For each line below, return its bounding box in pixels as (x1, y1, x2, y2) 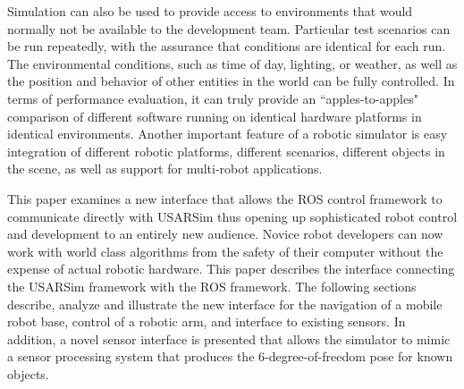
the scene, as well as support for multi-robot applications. (7, 159, 323, 178)
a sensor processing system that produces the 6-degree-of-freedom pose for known (7, 347, 453, 366)
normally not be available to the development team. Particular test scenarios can (7, 19, 451, 38)
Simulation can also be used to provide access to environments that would (7, 2, 413, 20)
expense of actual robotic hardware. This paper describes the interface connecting (7, 259, 455, 278)
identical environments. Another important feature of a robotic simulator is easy (7, 124, 448, 143)
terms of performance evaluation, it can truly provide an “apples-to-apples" (7, 89, 418, 107)
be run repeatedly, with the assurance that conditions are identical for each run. (7, 37, 446, 55)
